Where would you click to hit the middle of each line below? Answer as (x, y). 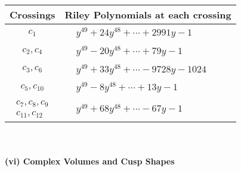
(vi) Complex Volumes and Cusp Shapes (90, 161)
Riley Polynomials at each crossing (148, 15)
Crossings (33, 15)
